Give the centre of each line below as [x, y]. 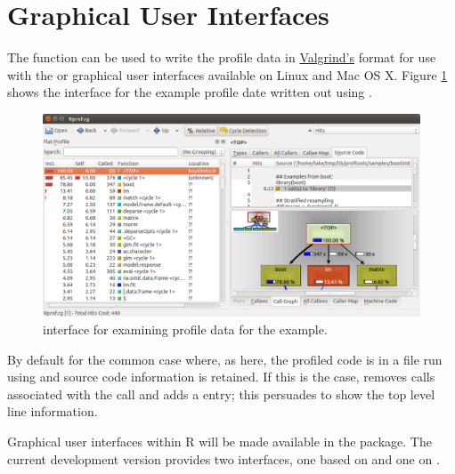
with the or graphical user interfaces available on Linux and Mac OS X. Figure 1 [227, 74]
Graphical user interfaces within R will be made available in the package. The [219, 442]
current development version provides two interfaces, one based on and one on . [223, 458]
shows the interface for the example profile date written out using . [190, 92]
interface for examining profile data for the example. [185, 329]
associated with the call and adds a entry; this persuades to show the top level [221, 394]
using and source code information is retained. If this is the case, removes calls [221, 377]
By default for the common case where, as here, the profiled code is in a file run [225, 359]
